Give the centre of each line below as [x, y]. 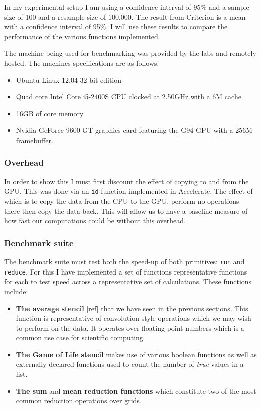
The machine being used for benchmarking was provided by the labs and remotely [130, 53]
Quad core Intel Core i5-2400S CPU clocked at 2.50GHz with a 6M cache [128, 97]
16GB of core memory [50, 113]
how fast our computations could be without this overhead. [95, 221]
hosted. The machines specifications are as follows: [82, 62]
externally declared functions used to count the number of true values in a [130, 364]
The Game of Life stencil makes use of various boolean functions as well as [136, 354]
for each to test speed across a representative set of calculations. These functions [128, 281]
